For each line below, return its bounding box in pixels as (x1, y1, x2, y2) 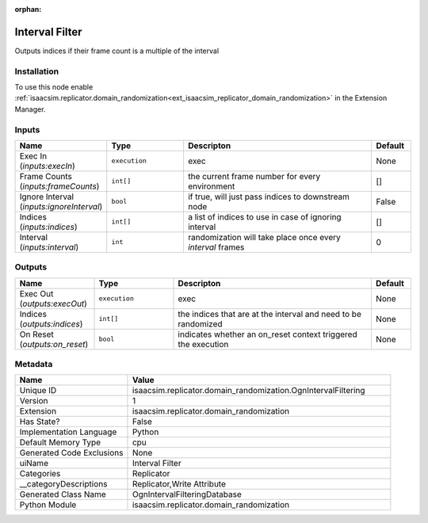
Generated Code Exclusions (19, 448, 124, 459)
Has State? (19, 416, 60, 427)
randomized (178, 318, 223, 329)
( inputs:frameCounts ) (19, 181, 100, 192)
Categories (19, 468, 61, 479)
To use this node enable (14, 82, 94, 92)
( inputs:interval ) (19, 242, 79, 253)
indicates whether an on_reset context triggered (178, 329, 357, 340)
